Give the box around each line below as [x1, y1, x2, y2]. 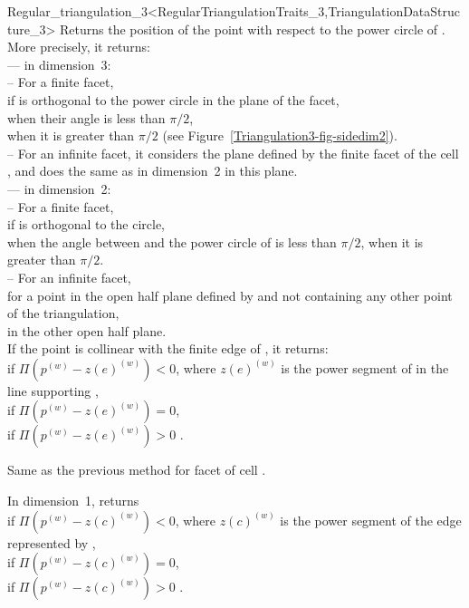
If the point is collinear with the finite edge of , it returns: [7, 339, 329, 358]
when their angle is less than [7, 108, 166, 127]
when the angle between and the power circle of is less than [7, 232, 337, 251]
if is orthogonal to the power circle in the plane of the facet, [7, 90, 340, 109]
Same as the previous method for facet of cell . [7, 460, 266, 479]
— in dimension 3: [7, 54, 111, 73]
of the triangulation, [7, 304, 120, 323]
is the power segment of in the [281, 358, 449, 377]
